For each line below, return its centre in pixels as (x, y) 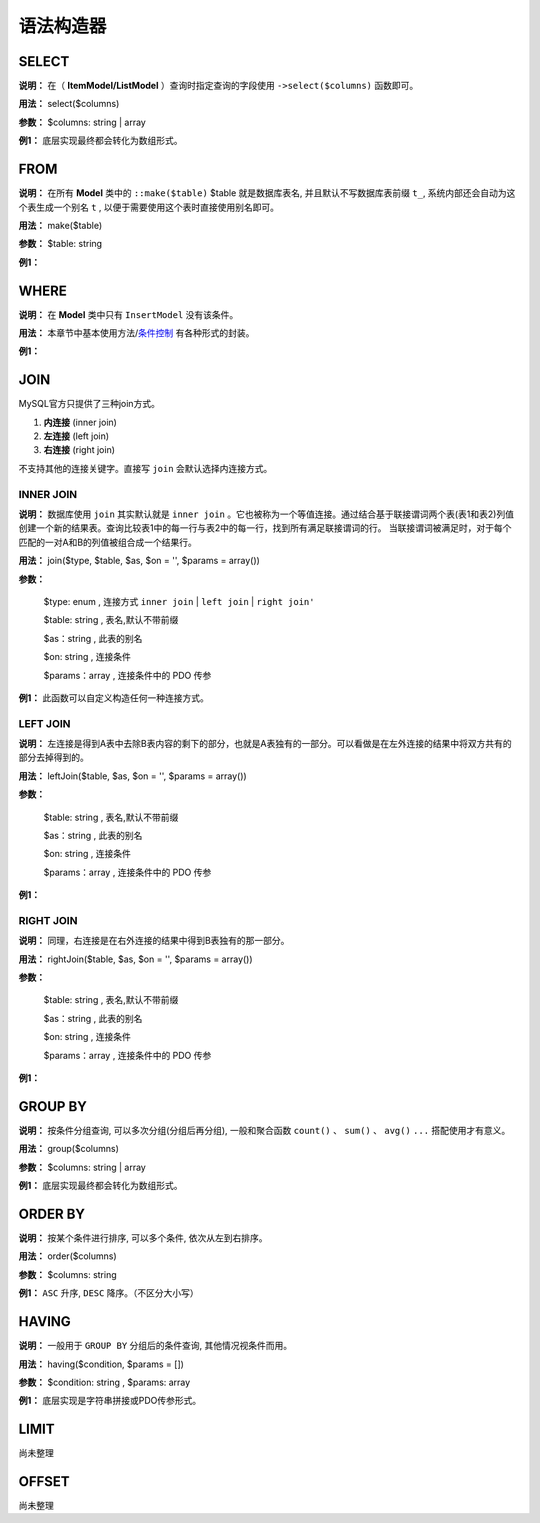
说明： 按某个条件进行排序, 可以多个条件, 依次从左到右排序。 (143, 1238)
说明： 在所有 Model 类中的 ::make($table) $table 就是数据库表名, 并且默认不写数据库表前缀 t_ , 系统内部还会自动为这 (267, 193)
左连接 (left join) (76, 436)
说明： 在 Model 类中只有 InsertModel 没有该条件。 (128, 314)
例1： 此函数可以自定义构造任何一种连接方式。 (113, 697)
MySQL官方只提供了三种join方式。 (89, 404)
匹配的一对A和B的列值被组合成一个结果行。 (107, 542)
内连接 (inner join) (80, 422)
